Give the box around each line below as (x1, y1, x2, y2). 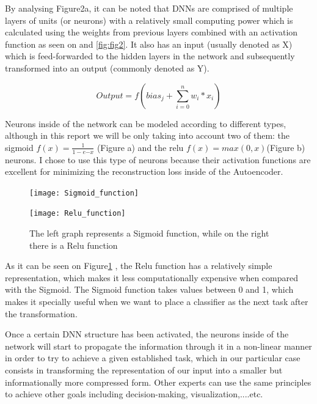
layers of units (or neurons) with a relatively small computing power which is (5, 13, 293, 26)
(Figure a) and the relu (97, 141, 184, 153)
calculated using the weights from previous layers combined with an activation (5, 26, 298, 39)
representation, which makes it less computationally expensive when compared (5, 271, 298, 284)
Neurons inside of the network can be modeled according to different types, (5, 117, 286, 130)
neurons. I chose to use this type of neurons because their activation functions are (5, 153, 311, 166)
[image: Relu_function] (29, 209, 126, 218)
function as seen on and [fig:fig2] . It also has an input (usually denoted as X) (5, 37, 293, 50)
